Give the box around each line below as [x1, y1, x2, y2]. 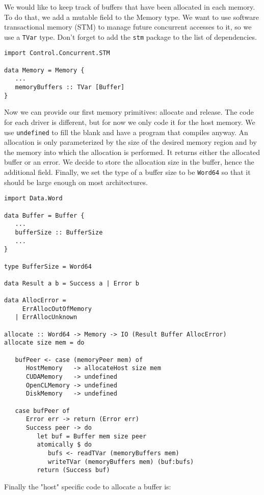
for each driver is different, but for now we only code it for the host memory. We [4, 116, 255, 127]
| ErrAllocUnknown [15, 314, 77, 321]
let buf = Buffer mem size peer [37, 432, 147, 440]
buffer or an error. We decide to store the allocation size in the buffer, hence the [4, 157, 254, 167]
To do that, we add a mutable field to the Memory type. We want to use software [4, 11, 259, 22]
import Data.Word [4, 195, 63, 202]
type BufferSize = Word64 [4, 263, 92, 270]
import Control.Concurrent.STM [4, 49, 110, 57]
